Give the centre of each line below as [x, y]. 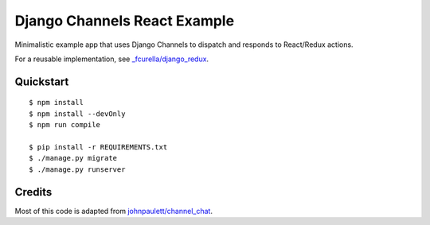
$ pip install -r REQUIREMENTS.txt [98, 147]
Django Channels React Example [125, 21]
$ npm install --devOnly [77, 114]
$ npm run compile [65, 125]
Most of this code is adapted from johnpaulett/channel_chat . [113, 211]
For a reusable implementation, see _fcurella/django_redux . [112, 59]
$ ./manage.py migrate [73, 158]
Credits [33, 192]
